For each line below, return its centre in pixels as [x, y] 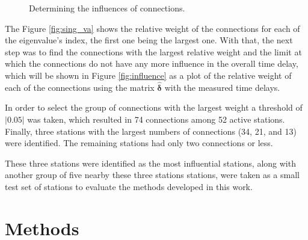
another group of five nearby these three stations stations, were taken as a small [152, 175]
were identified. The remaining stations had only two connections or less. [139, 143]
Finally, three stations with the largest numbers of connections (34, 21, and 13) [151, 131]
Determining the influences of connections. [107, 8]
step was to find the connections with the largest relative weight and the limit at [153, 51]
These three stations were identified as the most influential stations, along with [150, 163]
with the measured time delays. [222, 87]
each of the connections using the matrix [80, 87]
